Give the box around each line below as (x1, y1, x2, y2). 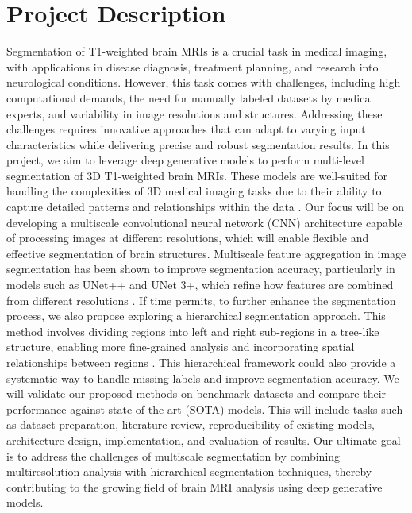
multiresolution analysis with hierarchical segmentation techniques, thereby (6, 463, 372, 480)
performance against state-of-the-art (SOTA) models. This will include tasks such (6, 400, 403, 417)
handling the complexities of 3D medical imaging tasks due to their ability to (6, 183, 382, 199)
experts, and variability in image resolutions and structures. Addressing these (6, 105, 383, 121)
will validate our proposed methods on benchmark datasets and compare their (6, 385, 387, 402)
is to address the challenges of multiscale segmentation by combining (6, 447, 341, 464)
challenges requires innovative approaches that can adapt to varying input (6, 121, 366, 137)
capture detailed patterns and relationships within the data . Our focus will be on (6, 199, 405, 215)
